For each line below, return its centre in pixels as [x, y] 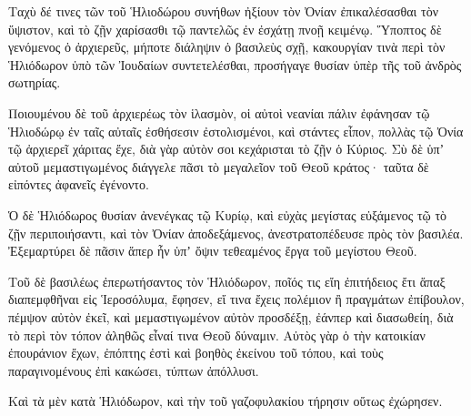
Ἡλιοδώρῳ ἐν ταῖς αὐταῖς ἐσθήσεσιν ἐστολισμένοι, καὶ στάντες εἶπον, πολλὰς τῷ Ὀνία [236, 131]
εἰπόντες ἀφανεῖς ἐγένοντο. [79, 184]
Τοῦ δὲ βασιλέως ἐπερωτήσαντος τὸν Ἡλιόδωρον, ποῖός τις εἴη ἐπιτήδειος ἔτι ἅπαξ [227, 281]
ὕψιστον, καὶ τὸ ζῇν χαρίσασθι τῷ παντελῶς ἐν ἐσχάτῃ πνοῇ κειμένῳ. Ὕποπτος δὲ [225, 29]
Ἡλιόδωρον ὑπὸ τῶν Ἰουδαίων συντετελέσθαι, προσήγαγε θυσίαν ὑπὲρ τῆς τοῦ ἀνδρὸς [235, 64]
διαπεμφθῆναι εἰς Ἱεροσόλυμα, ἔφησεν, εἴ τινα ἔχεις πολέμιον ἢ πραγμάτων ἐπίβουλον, [236, 299]
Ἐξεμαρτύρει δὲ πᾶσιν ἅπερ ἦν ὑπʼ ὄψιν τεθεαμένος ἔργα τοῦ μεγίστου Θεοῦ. [213, 251]
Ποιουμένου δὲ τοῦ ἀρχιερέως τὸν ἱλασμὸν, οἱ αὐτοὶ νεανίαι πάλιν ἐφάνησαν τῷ [219, 112]
